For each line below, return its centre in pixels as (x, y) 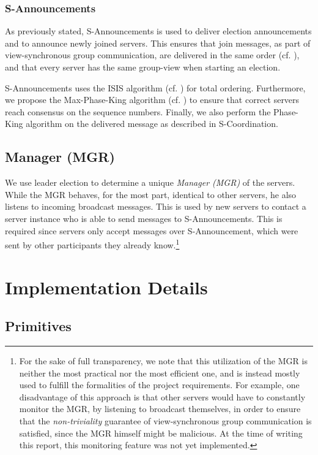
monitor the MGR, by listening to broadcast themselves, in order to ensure (160, 409)
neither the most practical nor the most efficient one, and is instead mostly (160, 373)
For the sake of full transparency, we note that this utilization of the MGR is (163, 360)
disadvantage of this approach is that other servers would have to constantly (162, 396)
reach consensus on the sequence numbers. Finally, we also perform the (138, 111)
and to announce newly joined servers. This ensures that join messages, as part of (158, 43)
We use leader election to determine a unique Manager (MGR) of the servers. (150, 182)
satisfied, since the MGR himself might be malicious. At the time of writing (161, 433)
